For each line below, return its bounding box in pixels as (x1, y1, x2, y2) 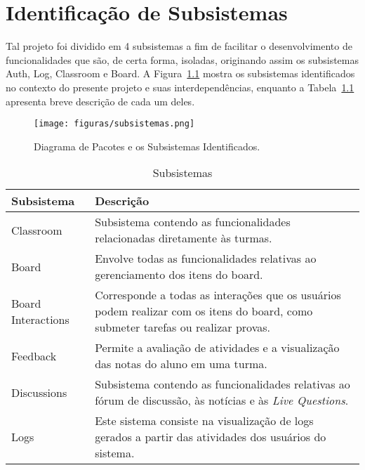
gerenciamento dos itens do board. (95, 266, 263, 283)
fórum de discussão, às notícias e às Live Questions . (95, 392, 349, 409)
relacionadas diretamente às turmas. (95, 230, 272, 247)
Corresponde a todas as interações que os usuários (95, 287, 341, 303)
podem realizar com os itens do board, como (95, 303, 313, 320)
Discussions (11, 384, 67, 400)
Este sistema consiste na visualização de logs (95, 412, 314, 429)
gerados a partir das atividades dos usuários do (95, 429, 326, 445)
